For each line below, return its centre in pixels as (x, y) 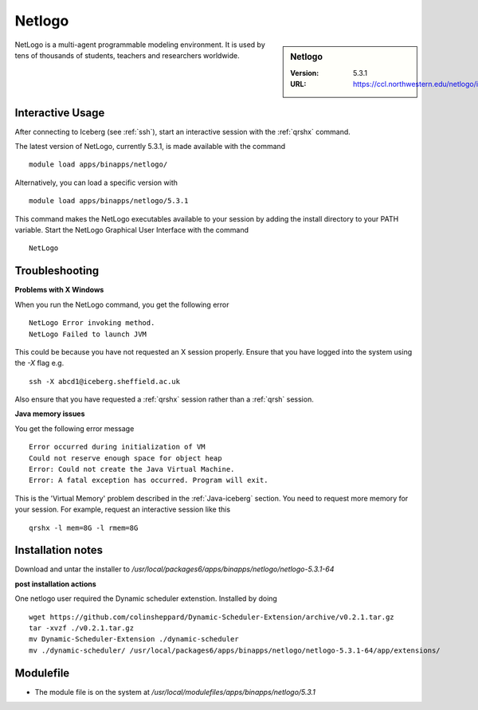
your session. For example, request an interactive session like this (123, 509)
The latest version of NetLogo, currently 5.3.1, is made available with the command (150, 147)
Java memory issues (50, 414)
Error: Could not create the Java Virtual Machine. (132, 469)
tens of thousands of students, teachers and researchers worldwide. (127, 55)
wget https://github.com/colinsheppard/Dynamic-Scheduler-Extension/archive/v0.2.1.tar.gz (212, 617)
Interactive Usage (60, 113)
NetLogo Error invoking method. (92, 323)
